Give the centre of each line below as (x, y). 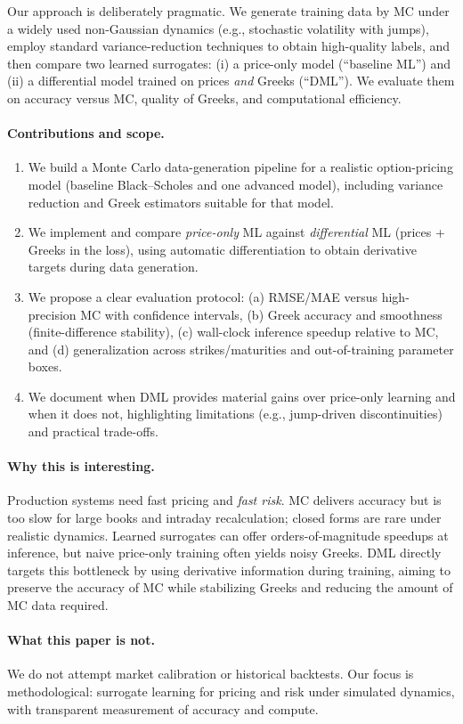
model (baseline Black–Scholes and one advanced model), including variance (236, 184)
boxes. (45, 366)
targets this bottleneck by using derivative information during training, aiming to (229, 569)
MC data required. (58, 605)
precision (52, 314)
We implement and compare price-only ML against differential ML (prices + (236, 232)
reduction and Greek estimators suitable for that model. (181, 202)
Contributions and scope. (86, 133)
